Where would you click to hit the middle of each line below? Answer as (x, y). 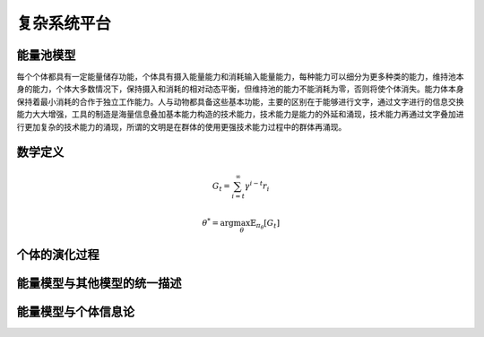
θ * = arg (218, 222)
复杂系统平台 (64, 23)
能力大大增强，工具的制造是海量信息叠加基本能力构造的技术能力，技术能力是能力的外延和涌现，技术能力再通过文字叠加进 (240, 114)
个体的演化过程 (58, 255)
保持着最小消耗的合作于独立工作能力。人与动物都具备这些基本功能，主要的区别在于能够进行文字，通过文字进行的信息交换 (240, 101)
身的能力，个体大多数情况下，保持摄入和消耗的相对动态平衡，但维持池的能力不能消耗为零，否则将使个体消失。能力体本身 (240, 89)
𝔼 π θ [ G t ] (265, 225)
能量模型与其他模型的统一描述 (99, 284)
